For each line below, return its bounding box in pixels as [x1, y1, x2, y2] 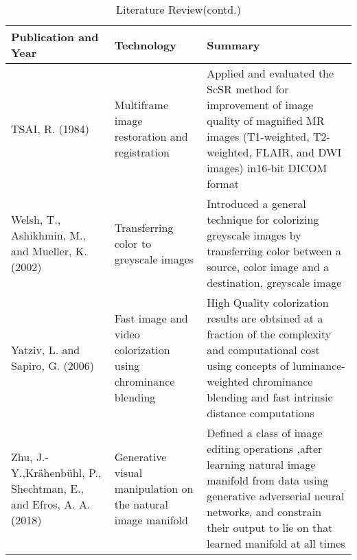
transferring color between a [207, 243, 342, 259]
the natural [114, 495, 169, 512]
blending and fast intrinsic [207, 389, 333, 405]
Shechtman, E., [11, 480, 84, 496]
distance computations [207, 405, 314, 421]
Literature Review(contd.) [116, 1, 241, 17]
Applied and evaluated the [207, 65, 334, 81]
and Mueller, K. [11, 243, 87, 259]
